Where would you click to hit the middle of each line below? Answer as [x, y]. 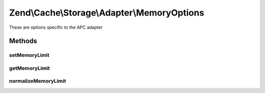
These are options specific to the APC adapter [56, 27]
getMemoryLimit [29, 68]
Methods [23, 41]
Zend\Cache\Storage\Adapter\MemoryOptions [107, 13]
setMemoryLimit [29, 55]
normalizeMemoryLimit [38, 81]
